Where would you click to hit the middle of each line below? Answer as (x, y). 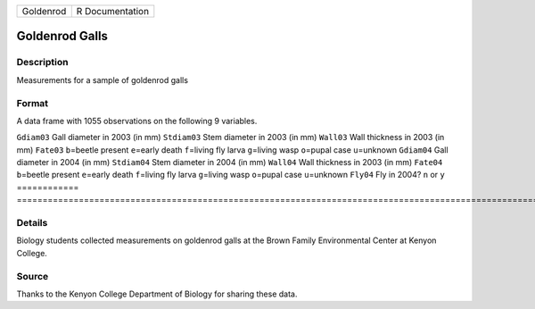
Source (33, 276)
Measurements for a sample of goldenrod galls (103, 79)
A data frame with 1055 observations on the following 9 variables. (137, 121)
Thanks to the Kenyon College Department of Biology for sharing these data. (157, 294)
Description (42, 63)
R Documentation (113, 11)
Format (33, 103)
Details (32, 223)
